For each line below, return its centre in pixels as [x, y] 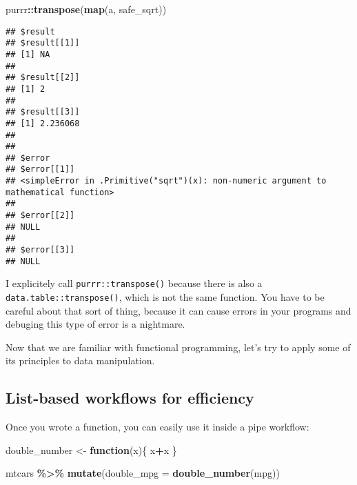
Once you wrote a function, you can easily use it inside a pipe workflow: [157, 427]
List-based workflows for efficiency [130, 398]
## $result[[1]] [43, 43]
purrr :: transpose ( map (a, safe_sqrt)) [86, 9]
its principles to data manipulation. [80, 360]
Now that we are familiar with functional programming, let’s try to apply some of [178, 347]
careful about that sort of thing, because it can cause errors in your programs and [178, 310]
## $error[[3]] [40, 250]
